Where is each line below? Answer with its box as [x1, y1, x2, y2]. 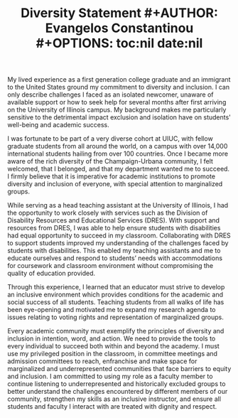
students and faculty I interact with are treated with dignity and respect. [7, 402, 217, 411]
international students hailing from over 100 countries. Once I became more [7, 149, 229, 158]
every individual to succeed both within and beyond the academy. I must [7, 342, 220, 350]
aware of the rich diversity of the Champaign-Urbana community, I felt [7, 157, 213, 166]
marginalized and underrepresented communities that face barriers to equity [7, 365, 232, 373]
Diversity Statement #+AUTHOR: [21, 5, 218, 21]
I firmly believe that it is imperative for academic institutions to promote [7, 172, 215, 181]
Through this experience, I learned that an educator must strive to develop [7, 283, 225, 291]
